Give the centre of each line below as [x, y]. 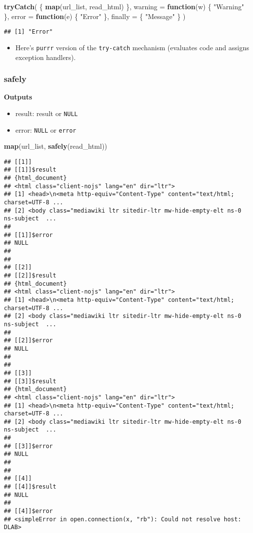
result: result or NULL [47, 113]
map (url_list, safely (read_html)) [56, 146]
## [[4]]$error [29, 511]
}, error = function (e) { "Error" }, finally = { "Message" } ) [95, 16]
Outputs [18, 97]
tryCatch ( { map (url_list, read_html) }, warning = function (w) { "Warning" [124, 6]
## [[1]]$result [30, 170]
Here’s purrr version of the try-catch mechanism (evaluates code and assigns [132, 47]
